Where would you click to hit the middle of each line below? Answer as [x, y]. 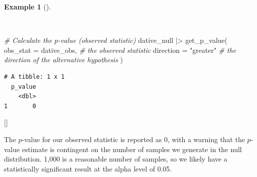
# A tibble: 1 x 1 [34, 77]
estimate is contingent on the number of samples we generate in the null [132, 149]
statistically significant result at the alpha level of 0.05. [88, 168]
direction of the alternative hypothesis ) [64, 60]
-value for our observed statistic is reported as [92, 139]
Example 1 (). [27, 6]
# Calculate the [28, 40]
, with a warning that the [206, 139]
